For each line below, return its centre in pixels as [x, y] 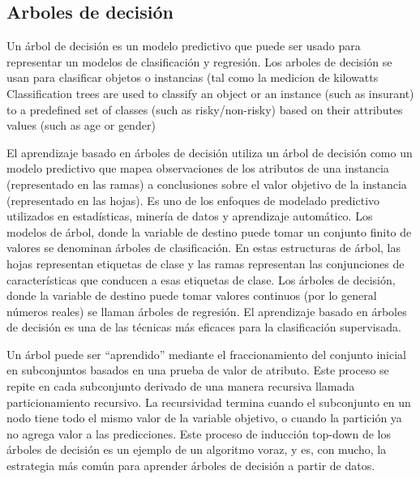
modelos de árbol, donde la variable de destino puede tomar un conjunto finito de [209, 231]
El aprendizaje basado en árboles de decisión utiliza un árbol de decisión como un [210, 152]
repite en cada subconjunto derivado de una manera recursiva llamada [181, 386]
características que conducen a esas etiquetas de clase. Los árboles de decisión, [201, 279]
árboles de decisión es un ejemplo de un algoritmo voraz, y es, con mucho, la [197, 449]
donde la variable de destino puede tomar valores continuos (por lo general [192, 295]
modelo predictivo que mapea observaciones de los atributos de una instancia [198, 168]
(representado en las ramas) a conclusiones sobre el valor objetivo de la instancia [207, 184]
